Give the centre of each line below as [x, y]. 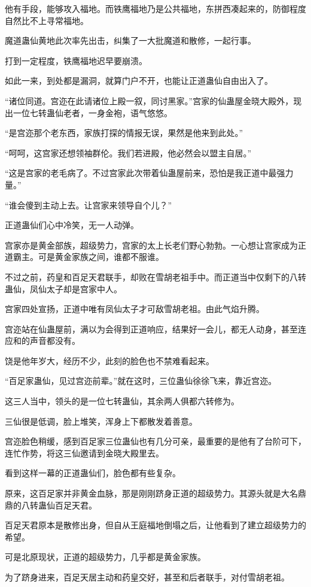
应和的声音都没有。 [42, 341]
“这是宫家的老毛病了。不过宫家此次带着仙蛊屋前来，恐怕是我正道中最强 [145, 173]
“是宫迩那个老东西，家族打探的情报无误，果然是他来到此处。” [124, 133]
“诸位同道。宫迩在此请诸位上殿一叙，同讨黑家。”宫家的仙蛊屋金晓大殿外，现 [153, 100]
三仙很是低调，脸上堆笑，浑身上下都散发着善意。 [101, 421]
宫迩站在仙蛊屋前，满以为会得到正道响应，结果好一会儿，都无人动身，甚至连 [155, 329]
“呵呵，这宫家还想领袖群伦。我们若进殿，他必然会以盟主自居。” [128, 152]
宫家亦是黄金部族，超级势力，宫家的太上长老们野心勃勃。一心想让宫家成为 [151, 245]
